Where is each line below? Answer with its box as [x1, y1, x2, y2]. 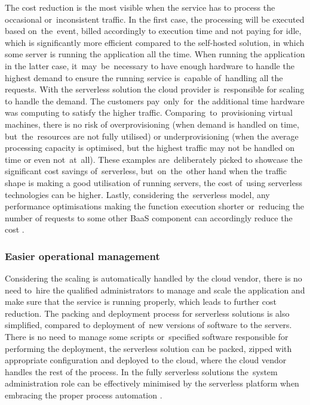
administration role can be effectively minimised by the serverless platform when [5, 377, 299, 389]
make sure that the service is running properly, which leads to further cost [5, 295, 277, 308]
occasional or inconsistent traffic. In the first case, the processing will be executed [5, 13, 305, 25]
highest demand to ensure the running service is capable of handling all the [5, 71, 283, 84]
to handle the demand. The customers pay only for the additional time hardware [5, 94, 305, 107]
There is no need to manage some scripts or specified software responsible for [5, 330, 288, 343]
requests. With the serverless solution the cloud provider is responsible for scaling [5, 83, 305, 95]
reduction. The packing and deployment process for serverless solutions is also [5, 307, 290, 319]
